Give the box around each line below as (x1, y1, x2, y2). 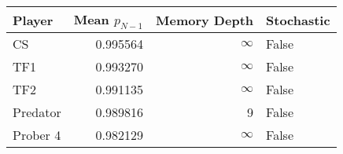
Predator (13, 103, 61, 122)
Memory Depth (156, 10, 254, 29)
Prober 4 (13, 126, 61, 145)
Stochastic (266, 10, 330, 29)
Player (13, 10, 53, 29)
